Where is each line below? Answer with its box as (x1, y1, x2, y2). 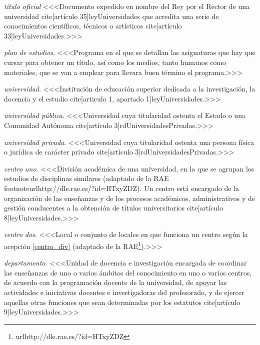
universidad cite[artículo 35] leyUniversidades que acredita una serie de (4, 10, 219, 21)
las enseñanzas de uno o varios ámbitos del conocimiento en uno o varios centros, (4, 267, 252, 277)
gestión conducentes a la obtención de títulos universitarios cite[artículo (4, 202, 223, 213)
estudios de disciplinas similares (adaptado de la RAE (4, 173, 169, 183)
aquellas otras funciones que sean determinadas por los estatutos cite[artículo (4, 296, 240, 307)
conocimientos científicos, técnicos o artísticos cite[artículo (4, 20, 182, 31)
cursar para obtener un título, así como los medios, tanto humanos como (4, 56, 226, 67)
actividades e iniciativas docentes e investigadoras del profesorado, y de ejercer (4, 286, 244, 297)
